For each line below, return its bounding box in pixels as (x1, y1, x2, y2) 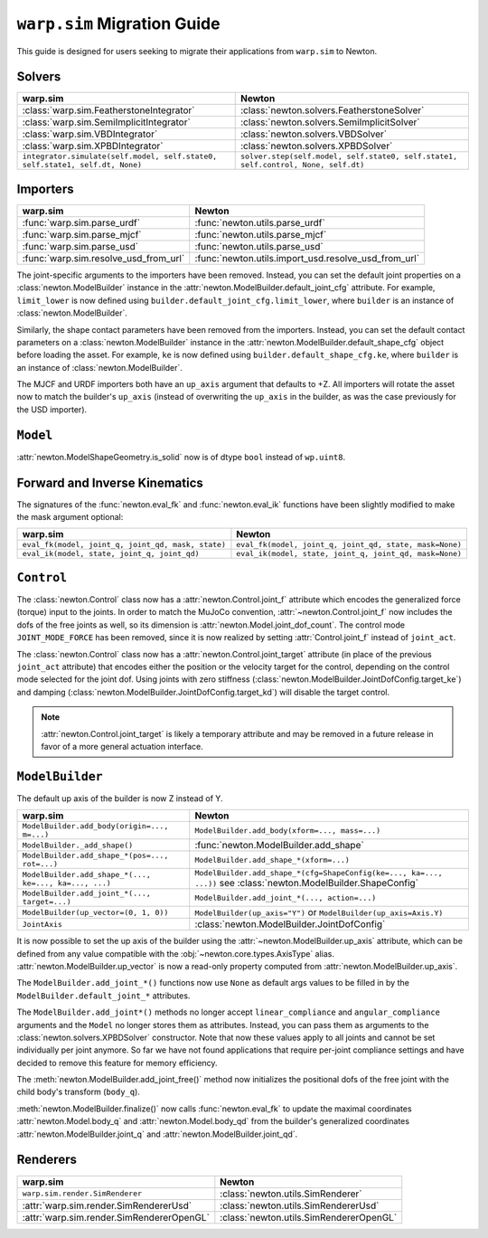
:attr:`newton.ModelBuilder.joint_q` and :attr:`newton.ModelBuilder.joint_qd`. (16, 1129, 298, 1139)
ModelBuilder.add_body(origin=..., (22, 821, 169, 831)
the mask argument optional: (16, 512, 124, 523)
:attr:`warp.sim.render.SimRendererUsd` (22, 1199, 192, 1212)
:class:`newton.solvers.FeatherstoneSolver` (240, 104, 425, 117)
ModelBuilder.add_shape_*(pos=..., (22, 851, 169, 861)
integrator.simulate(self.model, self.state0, (22, 152, 218, 162)
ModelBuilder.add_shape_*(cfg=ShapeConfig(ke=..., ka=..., (194, 868, 443, 878)
